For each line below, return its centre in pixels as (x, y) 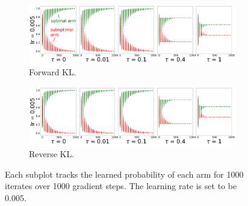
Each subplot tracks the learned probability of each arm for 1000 (124, 174)
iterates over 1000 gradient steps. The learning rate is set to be (121, 186)
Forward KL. (53, 72)
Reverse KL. (52, 154)
